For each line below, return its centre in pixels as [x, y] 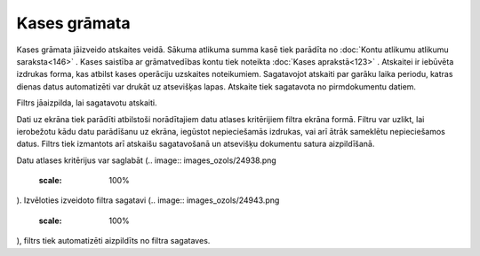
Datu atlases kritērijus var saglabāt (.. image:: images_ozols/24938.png [147, 160]
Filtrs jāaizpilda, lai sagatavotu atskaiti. [87, 103]
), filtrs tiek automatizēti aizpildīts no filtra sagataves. [113, 241]
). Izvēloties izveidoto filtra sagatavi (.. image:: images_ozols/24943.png [148, 200]
